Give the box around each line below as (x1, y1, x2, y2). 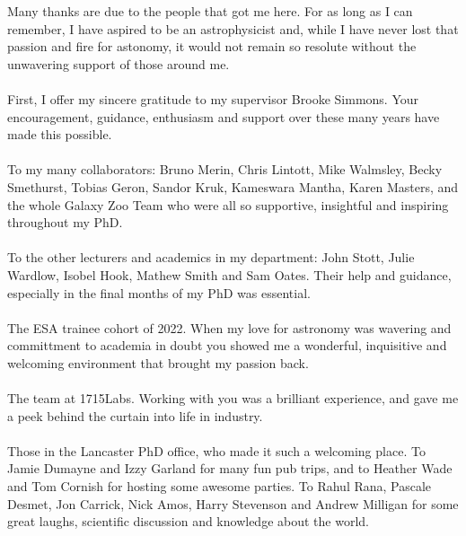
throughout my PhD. (7, 213, 123, 232)
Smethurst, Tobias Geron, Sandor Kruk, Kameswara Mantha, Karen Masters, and (7, 177, 459, 196)
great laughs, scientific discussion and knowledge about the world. (7, 512, 369, 531)
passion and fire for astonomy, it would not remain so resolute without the (7, 37, 417, 56)
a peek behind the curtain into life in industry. (7, 406, 263, 425)
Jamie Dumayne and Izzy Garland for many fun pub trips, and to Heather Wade (7, 459, 453, 478)
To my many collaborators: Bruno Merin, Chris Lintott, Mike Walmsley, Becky (7, 160, 443, 179)
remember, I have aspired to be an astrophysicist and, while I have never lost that (7, 19, 459, 38)
